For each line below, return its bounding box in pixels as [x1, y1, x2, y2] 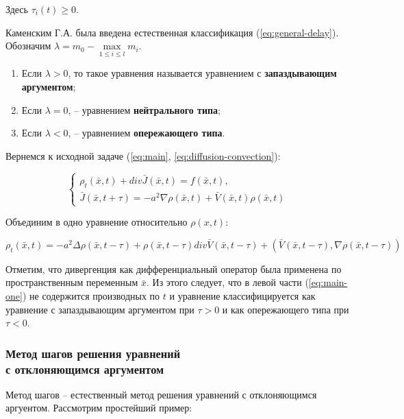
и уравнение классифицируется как [169, 288, 316, 302]
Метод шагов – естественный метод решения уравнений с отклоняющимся [5, 387, 317, 401]
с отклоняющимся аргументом [5, 360, 164, 377]
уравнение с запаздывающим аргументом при [5, 302, 194, 316]
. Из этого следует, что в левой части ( [146, 275, 309, 289]
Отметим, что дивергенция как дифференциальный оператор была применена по [5, 261, 342, 276]
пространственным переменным [5, 275, 138, 289]
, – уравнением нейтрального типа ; [68, 102, 220, 117]
